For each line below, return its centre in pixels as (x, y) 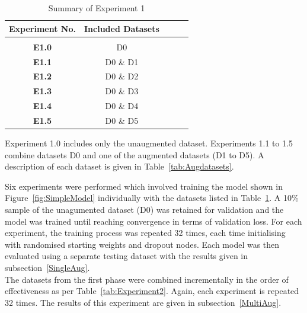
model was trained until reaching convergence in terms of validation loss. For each (153, 221)
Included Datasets (121, 28)
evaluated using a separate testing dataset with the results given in (127, 256)
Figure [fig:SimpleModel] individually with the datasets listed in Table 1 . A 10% (152, 198)
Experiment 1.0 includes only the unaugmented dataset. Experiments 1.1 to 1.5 (149, 143)
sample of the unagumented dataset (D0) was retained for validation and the (144, 209)
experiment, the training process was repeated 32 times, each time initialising (145, 233)
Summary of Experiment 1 (97, 8)
